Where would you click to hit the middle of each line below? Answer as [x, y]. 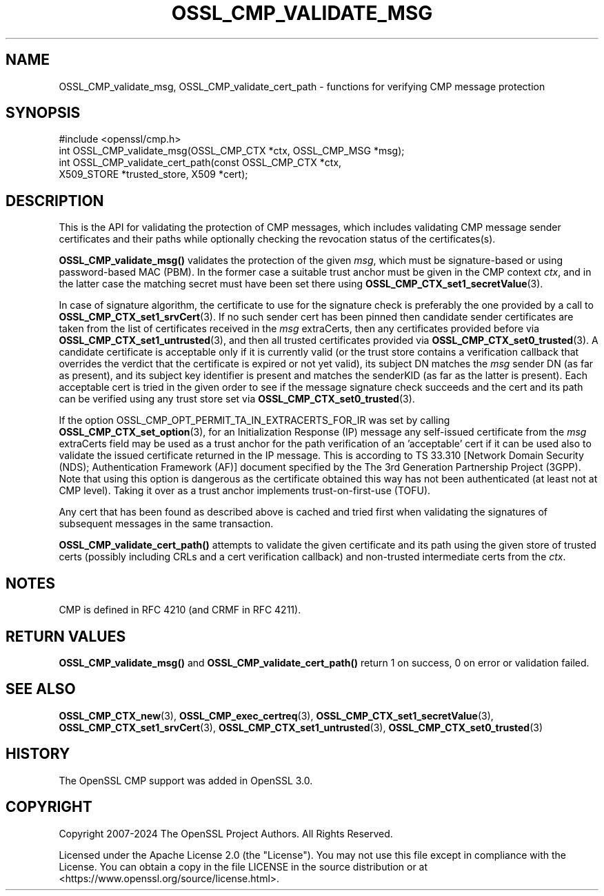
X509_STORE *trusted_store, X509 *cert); [153, 174]
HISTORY [38, 754]
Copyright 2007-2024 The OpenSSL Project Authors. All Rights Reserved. [226, 833]
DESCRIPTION [55, 201]
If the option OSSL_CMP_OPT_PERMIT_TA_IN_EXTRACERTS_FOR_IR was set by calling [254, 420]
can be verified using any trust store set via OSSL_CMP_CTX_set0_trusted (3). [237, 399]
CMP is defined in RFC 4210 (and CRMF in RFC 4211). [180, 610]
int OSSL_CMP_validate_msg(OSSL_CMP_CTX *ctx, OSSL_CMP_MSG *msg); [232, 151]
